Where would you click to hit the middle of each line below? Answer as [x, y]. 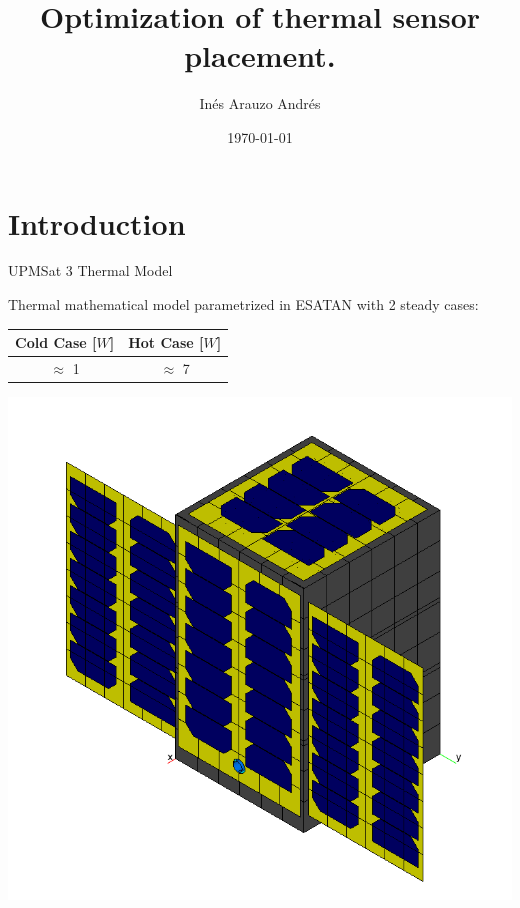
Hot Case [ [166, 342]
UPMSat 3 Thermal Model [90, 270]
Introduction [97, 222]
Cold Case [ [56, 342]
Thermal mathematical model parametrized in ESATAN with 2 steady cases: [243, 304]
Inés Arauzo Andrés [260, 103]
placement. [260, 55]
